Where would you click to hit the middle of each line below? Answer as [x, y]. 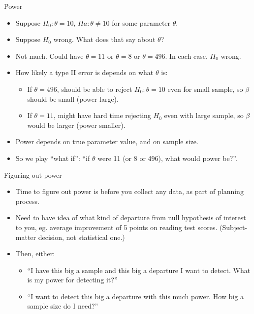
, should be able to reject [95, 89]
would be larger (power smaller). [76, 125]
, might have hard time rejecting [102, 115]
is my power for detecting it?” [72, 280]
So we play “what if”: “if [53, 158]
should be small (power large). [73, 98]
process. [27, 201]
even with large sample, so [204, 115]
